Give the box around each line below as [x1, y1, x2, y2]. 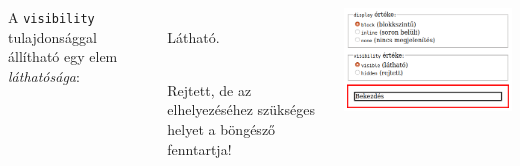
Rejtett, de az [167, 79, 252, 100]
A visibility [8, 7, 95, 27]
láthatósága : [8, 65, 80, 86]
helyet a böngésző [167, 118, 276, 139]
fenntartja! [167, 138, 232, 159]
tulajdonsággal [8, 26, 97, 47]
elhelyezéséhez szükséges [167, 99, 315, 120]
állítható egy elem [8, 46, 118, 67]
